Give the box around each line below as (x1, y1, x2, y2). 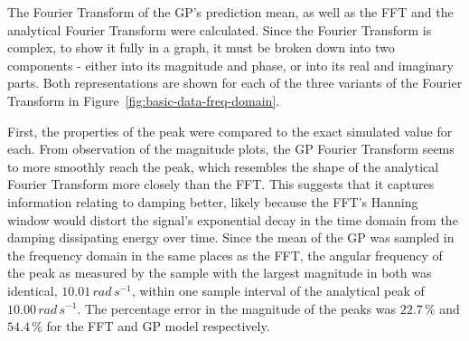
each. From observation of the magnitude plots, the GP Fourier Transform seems (7, 139, 455, 158)
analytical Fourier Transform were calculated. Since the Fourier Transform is (7, 20, 432, 39)
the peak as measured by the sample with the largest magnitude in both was (7, 263, 432, 282)
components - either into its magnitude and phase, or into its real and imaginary (7, 55, 454, 74)
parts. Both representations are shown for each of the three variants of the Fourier (7, 73, 463, 92)
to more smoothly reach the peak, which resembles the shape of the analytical (7, 156, 439, 175)
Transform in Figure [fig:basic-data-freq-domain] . (7, 90, 280, 109)
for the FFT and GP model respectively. (46, 317, 270, 336)
